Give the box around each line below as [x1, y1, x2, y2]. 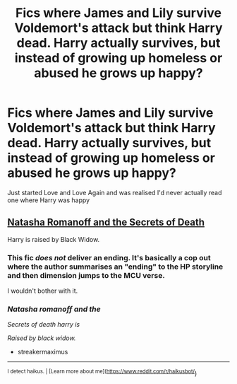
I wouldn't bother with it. [7, 286, 78, 295]
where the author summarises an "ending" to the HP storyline [7, 262, 224, 272]
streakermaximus [17, 348, 68, 356]
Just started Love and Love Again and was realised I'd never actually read [7, 188, 222, 197]
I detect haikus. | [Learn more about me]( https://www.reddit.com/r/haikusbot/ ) [7, 368, 197, 378]
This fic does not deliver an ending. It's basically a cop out [7, 252, 211, 262]
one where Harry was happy [7, 196, 90, 204]
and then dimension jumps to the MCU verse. [7, 270, 166, 280]
